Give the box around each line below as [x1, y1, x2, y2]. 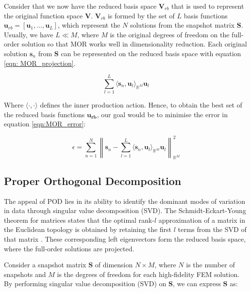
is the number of [186, 260, 235, 270]
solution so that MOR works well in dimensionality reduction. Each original [21, 39, 247, 49]
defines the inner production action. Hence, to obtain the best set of [40, 100, 242, 110]
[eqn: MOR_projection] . [4, 58, 76, 68]
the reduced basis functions [4, 109, 85, 119]
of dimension [95, 260, 133, 270]
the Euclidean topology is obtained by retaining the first [4, 224, 172, 234]
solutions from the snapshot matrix [130, 20, 235, 30]
